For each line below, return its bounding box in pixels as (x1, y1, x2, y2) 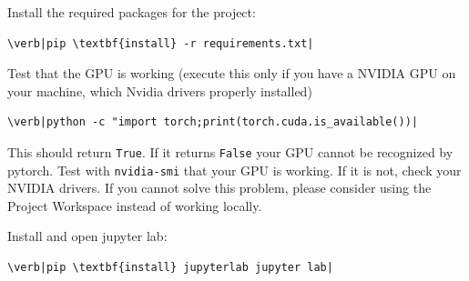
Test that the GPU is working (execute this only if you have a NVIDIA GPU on (7, 64, 456, 83)
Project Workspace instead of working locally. (7, 196, 262, 215)
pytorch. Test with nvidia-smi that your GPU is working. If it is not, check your (7, 160, 462, 179)
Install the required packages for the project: (7, 3, 256, 21)
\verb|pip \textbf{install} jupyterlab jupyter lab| (7, 261, 333, 275)
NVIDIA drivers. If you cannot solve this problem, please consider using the (7, 178, 432, 197)
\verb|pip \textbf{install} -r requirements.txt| (7, 36, 314, 50)
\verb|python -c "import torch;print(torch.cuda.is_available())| (7, 115, 419, 129)
